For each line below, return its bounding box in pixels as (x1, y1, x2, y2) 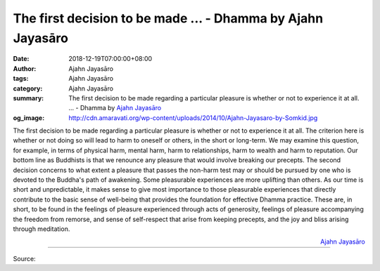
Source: (13, 254, 36, 263)
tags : (13, 74, 29, 83)
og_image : (13, 113, 45, 122)
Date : (13, 55, 30, 63)
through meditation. (13, 225, 70, 233)
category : (13, 84, 43, 93)
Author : (13, 64, 37, 73)
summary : (13, 93, 44, 102)
